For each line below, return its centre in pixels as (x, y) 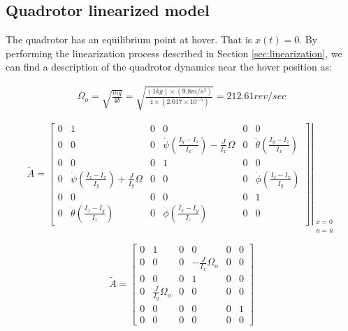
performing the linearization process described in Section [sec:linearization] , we (174, 53)
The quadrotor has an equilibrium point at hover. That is (129, 39)
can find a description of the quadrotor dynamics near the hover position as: (169, 67)
